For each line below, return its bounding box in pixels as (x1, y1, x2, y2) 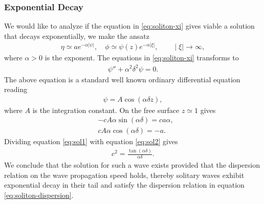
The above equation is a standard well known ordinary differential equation (4, 74, 240, 84)
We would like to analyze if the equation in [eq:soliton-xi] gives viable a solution (4, 20, 255, 31)
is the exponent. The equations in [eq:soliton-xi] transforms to (45, 52, 239, 63)
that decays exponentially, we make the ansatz (4, 30, 150, 41)
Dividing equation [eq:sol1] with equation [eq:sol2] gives (4, 136, 178, 147)
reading (4, 84, 28, 95)
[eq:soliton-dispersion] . (4, 190, 74, 200)
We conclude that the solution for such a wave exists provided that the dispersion (4, 160, 260, 170)
